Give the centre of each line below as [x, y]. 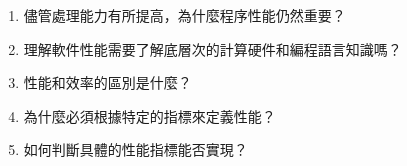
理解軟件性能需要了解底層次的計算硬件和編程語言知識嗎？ [212, 48]
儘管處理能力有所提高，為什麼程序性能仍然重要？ [184, 15]
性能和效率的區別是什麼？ [107, 82]
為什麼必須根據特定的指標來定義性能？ [149, 115]
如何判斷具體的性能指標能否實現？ [135, 149]
